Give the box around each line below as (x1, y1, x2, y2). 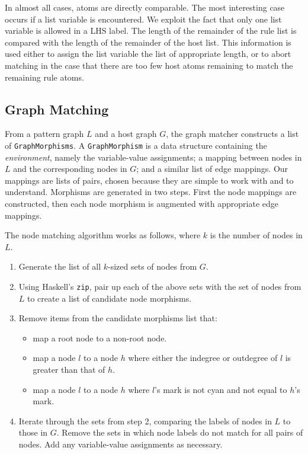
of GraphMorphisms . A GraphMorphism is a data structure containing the (5, 139, 267, 151)
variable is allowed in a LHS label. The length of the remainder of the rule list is (5, 24, 297, 37)
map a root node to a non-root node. (33, 331, 167, 344)
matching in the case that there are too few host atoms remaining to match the (5, 59, 293, 71)
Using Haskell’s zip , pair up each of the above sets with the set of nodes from (18, 280, 301, 292)
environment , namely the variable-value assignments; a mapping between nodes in (5, 151, 302, 163)
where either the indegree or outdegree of (128, 351, 278, 364)
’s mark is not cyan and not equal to (155, 383, 287, 395)
